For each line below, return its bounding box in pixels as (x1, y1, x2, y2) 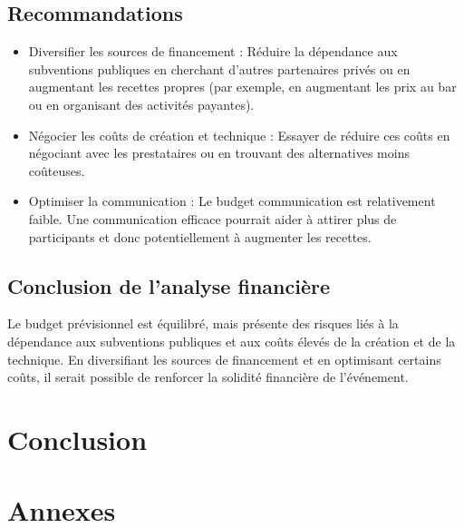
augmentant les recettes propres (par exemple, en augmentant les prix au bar (28, 77, 457, 96)
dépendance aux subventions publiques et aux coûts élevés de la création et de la (7, 331, 456, 350)
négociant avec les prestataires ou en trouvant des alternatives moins (28, 143, 410, 162)
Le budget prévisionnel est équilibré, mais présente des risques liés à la (7, 314, 399, 333)
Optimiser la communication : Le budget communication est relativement (28, 191, 436, 210)
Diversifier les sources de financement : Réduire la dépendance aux (28, 42, 398, 61)
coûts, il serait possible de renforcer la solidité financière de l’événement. (7, 367, 409, 386)
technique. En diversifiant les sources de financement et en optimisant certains (7, 349, 441, 368)
